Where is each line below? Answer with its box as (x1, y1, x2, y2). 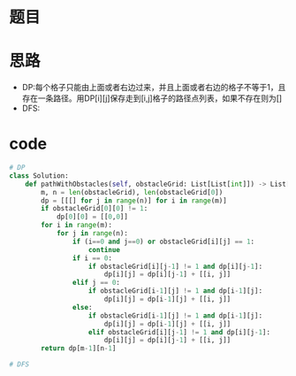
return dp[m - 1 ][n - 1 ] (41, 344, 117, 353)
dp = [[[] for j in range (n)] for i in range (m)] (41, 196, 227, 205)
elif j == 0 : (72, 279, 121, 288)
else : (72, 303, 93, 311)
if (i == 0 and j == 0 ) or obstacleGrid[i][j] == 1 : (72, 237, 255, 246)
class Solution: (9, 171, 69, 180)
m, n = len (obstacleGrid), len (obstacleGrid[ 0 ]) (41, 188, 224, 196)
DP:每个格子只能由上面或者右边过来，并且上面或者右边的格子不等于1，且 (21, 82, 286, 93)
